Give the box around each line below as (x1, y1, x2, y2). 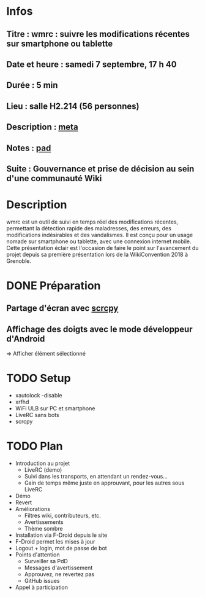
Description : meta (6, 122, 78, 133)
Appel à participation (15, 583, 69, 591)
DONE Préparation (6, 279, 101, 293)
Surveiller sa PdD (24, 558, 69, 565)
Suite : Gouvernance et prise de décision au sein (6, 163, 195, 174)
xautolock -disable (15, 392, 62, 399)
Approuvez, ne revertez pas (24, 571, 95, 578)
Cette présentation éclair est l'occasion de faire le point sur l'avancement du (6, 244, 199, 251)
